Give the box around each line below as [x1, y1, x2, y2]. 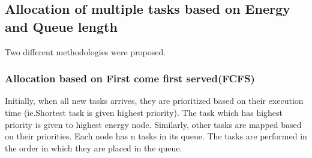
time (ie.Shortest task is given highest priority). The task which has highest [5, 106, 283, 118]
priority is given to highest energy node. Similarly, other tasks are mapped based [5, 118, 302, 130]
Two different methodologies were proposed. [5, 45, 166, 58]
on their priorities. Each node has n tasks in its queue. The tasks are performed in [5, 130, 307, 142]
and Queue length [5, 17, 118, 35]
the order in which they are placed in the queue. [5, 141, 182, 154]
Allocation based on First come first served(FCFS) [5, 71, 255, 86]
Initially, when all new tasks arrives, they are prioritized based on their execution [5, 94, 304, 107]
